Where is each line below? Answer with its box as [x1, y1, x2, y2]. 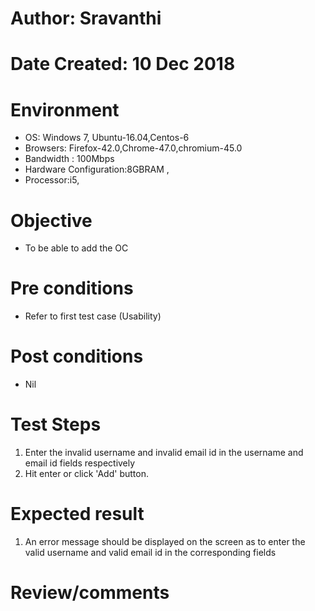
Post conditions [10, 345, 144, 368]
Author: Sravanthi [10, 7, 162, 30]
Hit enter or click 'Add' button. [24, 468, 149, 480]
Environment [10, 98, 120, 121]
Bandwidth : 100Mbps [24, 153, 115, 165]
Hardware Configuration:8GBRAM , [24, 163, 170, 176]
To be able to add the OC [24, 242, 129, 254]
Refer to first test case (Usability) [24, 310, 162, 322]
